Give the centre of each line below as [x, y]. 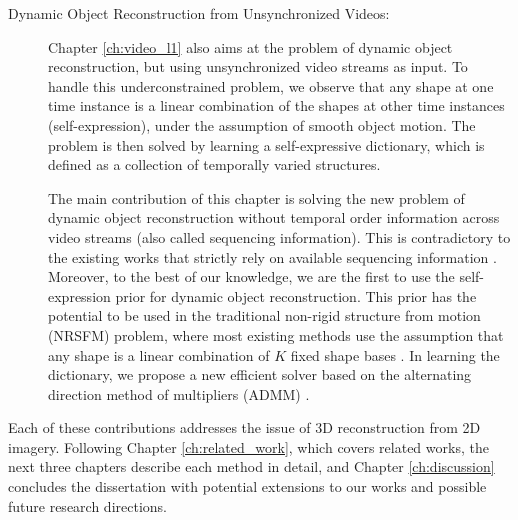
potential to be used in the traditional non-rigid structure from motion [264, 315]
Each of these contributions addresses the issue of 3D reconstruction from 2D [244, 427]
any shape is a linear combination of [159, 354]
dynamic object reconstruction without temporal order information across [274, 217]
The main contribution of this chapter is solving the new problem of [256, 197]
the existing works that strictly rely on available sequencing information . [272, 256]
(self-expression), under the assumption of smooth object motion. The [262, 124]
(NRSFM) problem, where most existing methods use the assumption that [276, 334]
